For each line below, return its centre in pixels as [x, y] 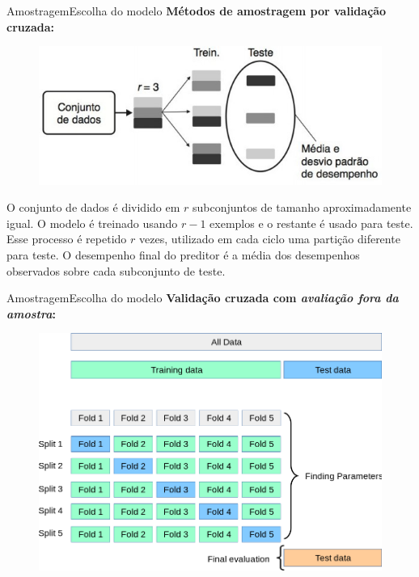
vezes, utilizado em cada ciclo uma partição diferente [269, 239]
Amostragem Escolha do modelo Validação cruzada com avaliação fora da [203, 298]
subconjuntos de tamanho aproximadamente [302, 207]
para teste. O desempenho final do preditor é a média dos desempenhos [183, 254]
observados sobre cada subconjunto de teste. [116, 270]
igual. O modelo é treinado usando [92, 223]
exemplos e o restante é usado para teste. [311, 223]
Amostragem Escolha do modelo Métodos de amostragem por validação [197, 11]
